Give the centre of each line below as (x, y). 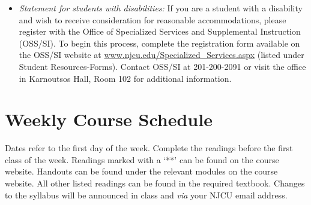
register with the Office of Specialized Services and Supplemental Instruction (160, 31)
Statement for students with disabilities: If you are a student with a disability (161, 8)
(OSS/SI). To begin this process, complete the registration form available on (159, 43)
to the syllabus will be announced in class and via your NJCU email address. (146, 195)
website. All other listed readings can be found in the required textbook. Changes (155, 183)
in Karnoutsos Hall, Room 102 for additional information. (125, 78)
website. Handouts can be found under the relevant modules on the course (141, 171)
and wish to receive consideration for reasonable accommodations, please (152, 19)
